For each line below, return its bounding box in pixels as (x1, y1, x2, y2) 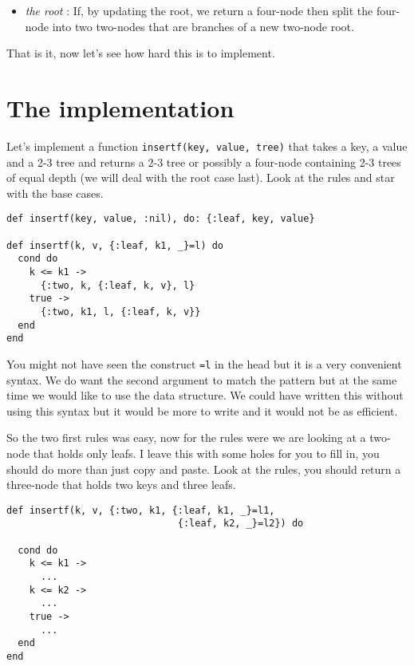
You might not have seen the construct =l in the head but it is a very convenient (6, 355, 402, 372)
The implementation (6, 91, 235, 124)
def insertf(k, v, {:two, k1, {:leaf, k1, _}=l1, (6, 504, 275, 516)
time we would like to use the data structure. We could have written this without (6, 387, 404, 404)
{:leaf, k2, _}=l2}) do (177, 518, 304, 530)
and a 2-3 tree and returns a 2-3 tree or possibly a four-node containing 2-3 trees (6, 153, 401, 170)
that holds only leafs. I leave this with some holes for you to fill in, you (33, 444, 380, 461)
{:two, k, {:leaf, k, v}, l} (40, 279, 195, 291)
